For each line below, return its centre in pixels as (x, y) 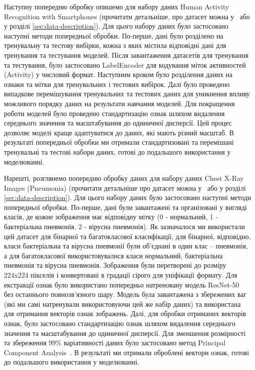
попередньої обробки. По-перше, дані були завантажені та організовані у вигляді (126, 207)
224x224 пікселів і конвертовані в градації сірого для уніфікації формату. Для (121, 275)
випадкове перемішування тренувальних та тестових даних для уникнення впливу (127, 94)
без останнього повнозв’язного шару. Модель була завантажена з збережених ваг (125, 294)
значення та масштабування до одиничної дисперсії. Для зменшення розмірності (125, 333)
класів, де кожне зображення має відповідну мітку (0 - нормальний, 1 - (111, 217)
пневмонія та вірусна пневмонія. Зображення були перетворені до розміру (115, 265)
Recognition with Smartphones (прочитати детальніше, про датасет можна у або (127, 16)
